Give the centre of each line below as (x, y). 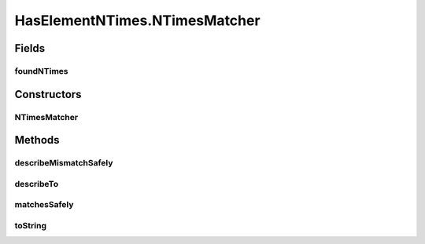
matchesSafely (44, 205)
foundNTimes (41, 71)
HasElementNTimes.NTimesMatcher (137, 20)
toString (31, 225)
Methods (37, 140)
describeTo (37, 184)
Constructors (48, 94)
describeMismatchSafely (64, 163)
